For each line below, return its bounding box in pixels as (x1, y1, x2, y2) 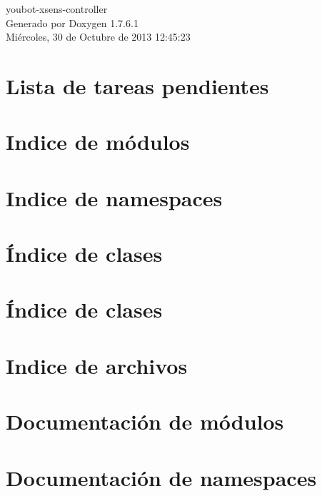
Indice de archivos (6, 350, 188, 380)
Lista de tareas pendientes (6, 71, 269, 100)
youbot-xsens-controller (6, 1, 108, 16)
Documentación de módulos (6, 407, 284, 436)
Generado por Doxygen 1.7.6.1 (6, 15, 139, 30)
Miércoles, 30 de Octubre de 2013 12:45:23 (6, 29, 191, 44)
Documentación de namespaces (6, 462, 317, 492)
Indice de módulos (6, 127, 190, 156)
